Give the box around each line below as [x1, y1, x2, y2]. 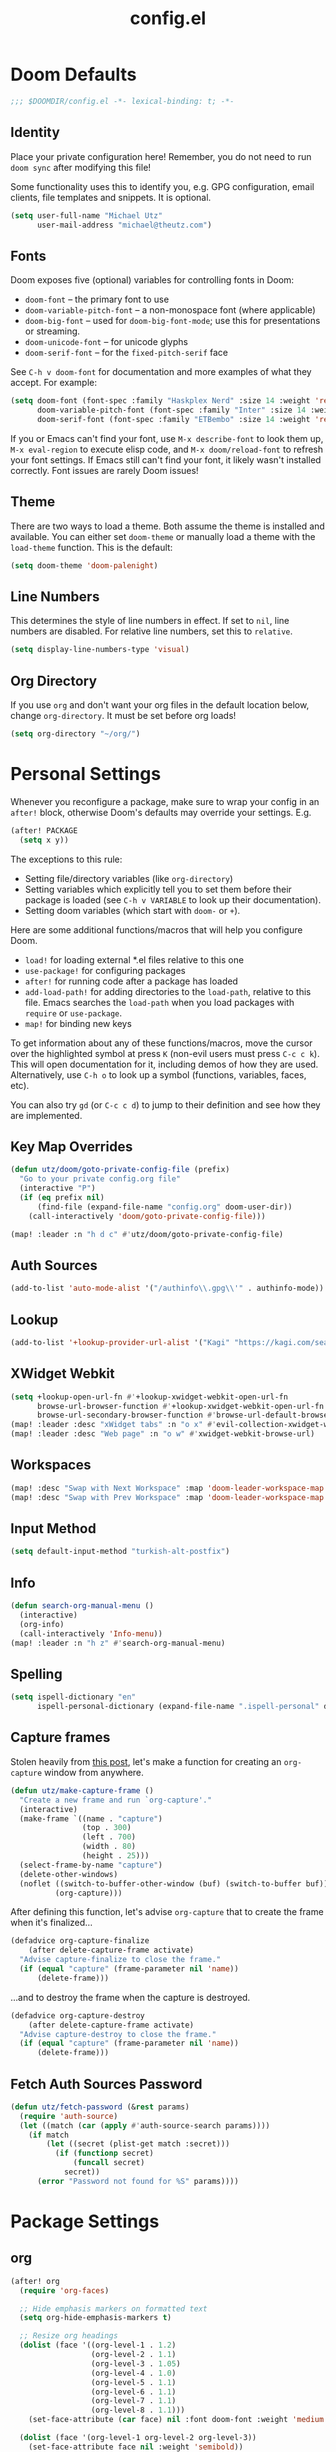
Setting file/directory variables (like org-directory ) [24, 872, 234, 884]
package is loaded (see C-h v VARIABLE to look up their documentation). [24, 893, 322, 906]
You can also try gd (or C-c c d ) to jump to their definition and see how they [10, 1098, 321, 1111]
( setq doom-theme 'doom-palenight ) [10, 560, 159, 571]
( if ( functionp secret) [54, 2148, 155, 2159]
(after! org [10, 2276, 60, 2286]
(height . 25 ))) [81, 1851, 150, 1861]
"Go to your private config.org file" [19, 1174, 182, 1184]
